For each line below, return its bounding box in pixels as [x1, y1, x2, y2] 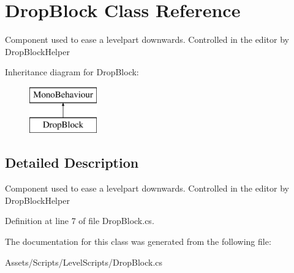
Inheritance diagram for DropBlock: [5, 65, 139, 78]
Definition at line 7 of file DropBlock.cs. [5, 214, 154, 227]
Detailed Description [5, 153, 139, 172]
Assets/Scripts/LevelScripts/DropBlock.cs [5, 255, 163, 268]
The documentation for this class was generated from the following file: [5, 235, 271, 248]
